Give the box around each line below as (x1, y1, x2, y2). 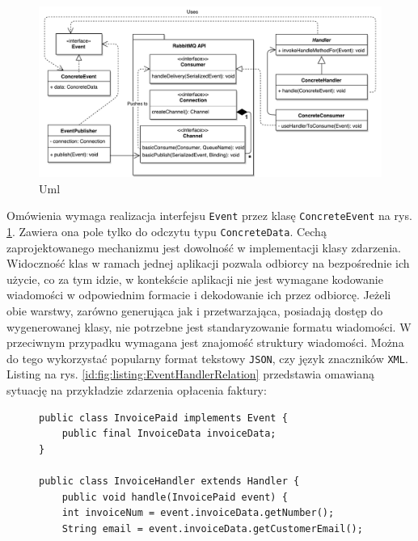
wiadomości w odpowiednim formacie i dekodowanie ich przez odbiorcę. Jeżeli (6, 286, 391, 303)
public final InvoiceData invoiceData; (61, 428, 277, 440)
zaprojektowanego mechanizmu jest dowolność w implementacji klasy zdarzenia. (6, 239, 401, 256)
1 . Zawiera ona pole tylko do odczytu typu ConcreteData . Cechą (6, 223, 327, 240)
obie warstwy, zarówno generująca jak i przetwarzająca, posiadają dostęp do (6, 302, 383, 319)
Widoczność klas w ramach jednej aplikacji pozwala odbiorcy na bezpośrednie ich (6, 255, 410, 272)
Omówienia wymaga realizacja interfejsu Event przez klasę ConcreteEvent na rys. (6, 207, 412, 224)
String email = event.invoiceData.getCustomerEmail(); (61, 522, 363, 535)
